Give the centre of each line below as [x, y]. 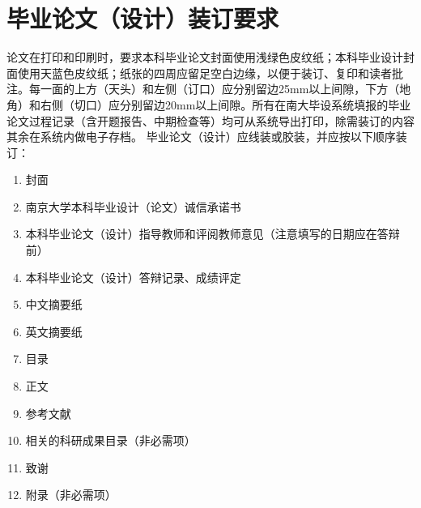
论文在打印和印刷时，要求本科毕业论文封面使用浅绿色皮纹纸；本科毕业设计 [205, 57]
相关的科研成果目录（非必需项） [111, 440]
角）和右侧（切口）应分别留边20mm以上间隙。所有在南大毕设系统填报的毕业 [209, 104]
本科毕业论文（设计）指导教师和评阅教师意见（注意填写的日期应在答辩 [213, 234]
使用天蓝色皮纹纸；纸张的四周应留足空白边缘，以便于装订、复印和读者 [204, 73]
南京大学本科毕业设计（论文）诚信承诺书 [133, 206]
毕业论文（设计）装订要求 [143, 18]
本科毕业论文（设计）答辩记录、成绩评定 [133, 277]
